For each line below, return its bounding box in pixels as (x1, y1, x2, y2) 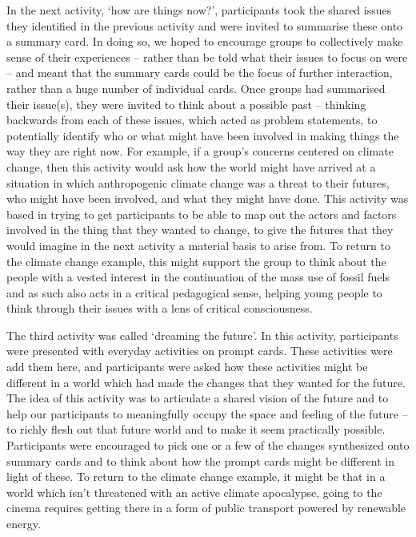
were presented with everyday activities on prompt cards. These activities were (6, 342, 393, 359)
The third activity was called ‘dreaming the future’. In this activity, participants (6, 326, 398, 343)
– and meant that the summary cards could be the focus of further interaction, (6, 64, 393, 81)
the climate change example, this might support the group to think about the (6, 252, 386, 269)
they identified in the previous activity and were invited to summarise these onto (6, 17, 403, 34)
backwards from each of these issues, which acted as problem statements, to (6, 111, 378, 128)
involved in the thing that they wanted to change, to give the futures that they (6, 221, 394, 238)
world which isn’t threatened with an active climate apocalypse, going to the (6, 483, 382, 500)
